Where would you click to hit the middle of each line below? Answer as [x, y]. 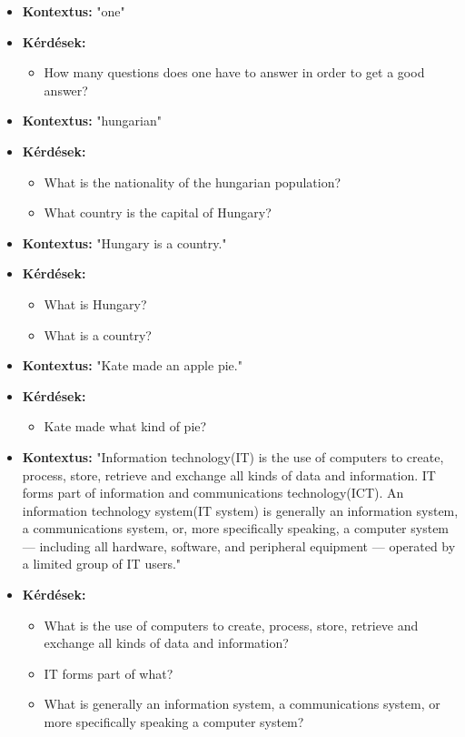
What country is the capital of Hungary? [158, 212]
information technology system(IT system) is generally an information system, [240, 510]
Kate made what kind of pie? [125, 426]
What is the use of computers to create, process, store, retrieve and [231, 625]
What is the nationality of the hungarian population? [193, 182]
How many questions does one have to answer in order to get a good [234, 72]
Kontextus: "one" [74, 11]
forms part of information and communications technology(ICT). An [213, 493]
